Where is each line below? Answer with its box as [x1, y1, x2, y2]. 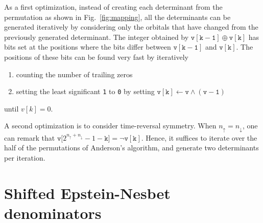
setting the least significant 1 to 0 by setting [16, 86, 155, 97]
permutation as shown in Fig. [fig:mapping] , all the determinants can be [4, 11, 231, 22]
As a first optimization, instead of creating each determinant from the [4, 2, 223, 12]
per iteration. [4, 152, 45, 163]
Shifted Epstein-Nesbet [4, 182, 171, 203]
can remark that [4, 132, 55, 143]
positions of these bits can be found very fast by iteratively [4, 51, 188, 62]
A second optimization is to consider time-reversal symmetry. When [4, 120, 217, 131]
